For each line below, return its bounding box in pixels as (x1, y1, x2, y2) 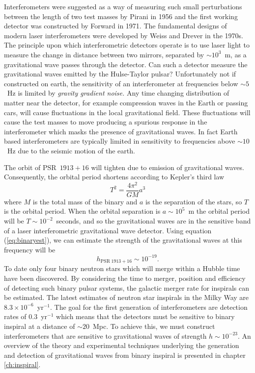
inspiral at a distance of (4, 321, 75, 331)
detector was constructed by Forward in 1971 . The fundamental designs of (4, 21, 227, 31)
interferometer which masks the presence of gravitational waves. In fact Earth (4, 126, 238, 136)
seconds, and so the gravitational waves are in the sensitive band (56, 216, 251, 226)
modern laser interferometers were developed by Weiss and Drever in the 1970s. (4, 30, 243, 40)
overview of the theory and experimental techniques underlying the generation (4, 340, 239, 350)
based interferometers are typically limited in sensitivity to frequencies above (4, 136, 235, 146)
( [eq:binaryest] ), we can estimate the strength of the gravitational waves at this (4, 235, 242, 245)
